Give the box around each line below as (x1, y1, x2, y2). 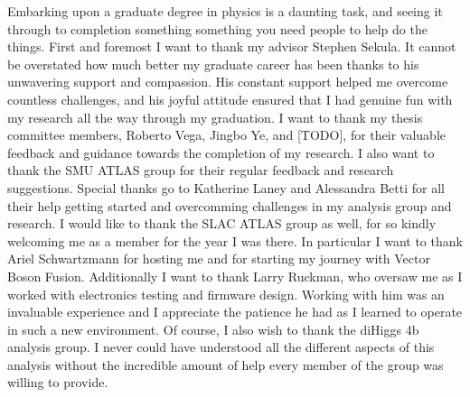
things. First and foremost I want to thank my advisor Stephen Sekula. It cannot (7, 37, 456, 56)
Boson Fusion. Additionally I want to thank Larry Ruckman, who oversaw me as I (7, 266, 463, 285)
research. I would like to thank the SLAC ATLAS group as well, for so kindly (7, 214, 437, 233)
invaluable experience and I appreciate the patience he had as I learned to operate (7, 302, 463, 321)
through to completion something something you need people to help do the (7, 19, 428, 38)
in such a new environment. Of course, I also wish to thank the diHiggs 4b (7, 319, 419, 338)
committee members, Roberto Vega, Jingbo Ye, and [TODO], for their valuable (7, 125, 446, 144)
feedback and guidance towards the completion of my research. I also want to (7, 143, 435, 162)
